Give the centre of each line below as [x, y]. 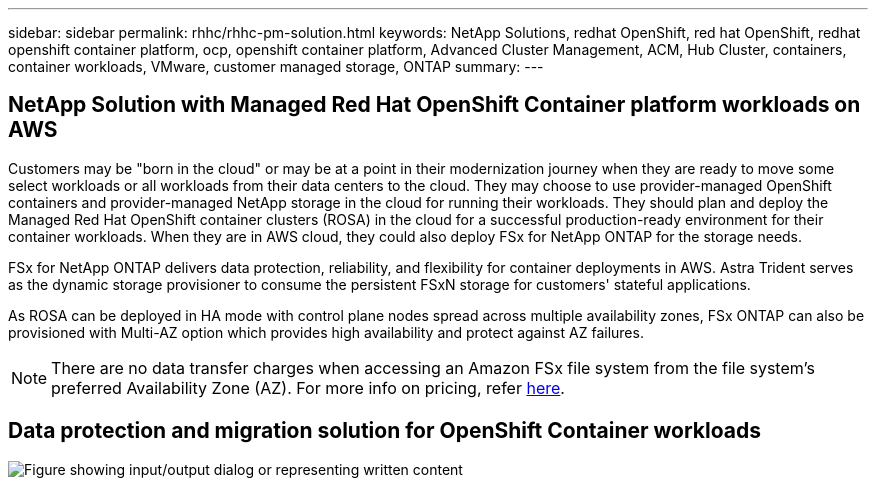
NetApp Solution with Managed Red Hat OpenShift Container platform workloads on [434, 105]
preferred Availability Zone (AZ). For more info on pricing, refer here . [308, 387]
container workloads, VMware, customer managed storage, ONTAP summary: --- [276, 66]
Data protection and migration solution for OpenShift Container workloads [384, 431]
